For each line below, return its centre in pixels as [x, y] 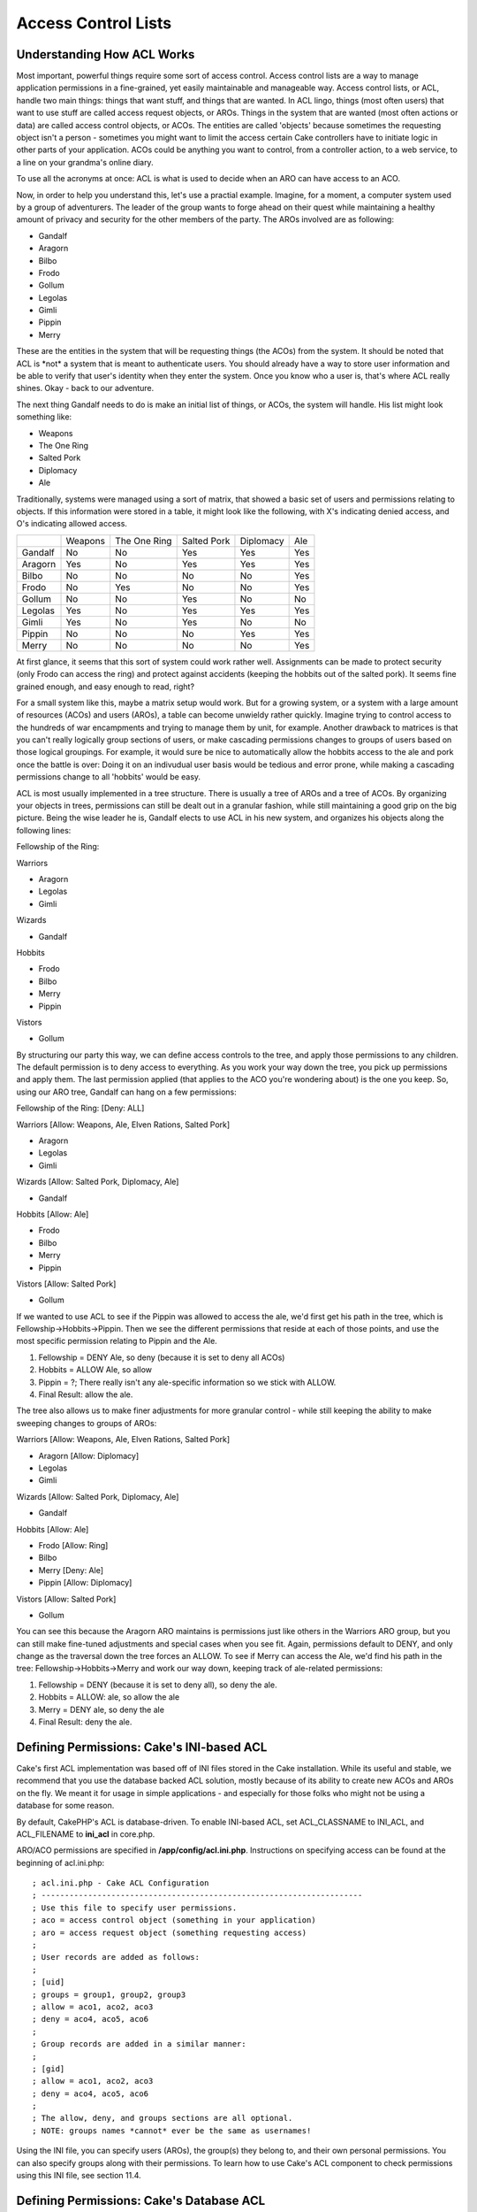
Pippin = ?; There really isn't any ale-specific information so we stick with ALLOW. [187, 1382]
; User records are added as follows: [116, 1957]
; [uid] [49, 1982]
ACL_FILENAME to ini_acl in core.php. [86, 1834]
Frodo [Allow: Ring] [73, 1545]
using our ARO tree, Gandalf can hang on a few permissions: [127, 1092]
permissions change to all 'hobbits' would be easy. [109, 777]
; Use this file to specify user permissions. [135, 1908]
